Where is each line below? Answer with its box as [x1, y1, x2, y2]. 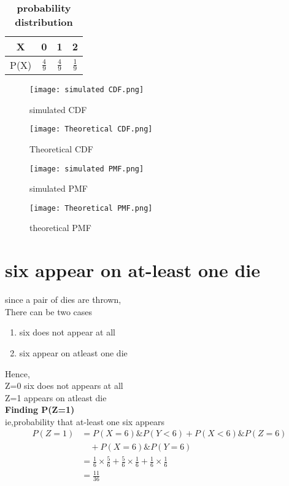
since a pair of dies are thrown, [5, 293, 121, 306]
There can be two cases [5, 305, 93, 318]
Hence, [5, 367, 30, 380]
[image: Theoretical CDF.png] [29, 125, 153, 134]
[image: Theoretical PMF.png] [29, 203, 153, 213]
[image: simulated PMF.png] [29, 164, 144, 173]
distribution [15, 15, 73, 29]
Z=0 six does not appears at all [5, 379, 123, 392]
